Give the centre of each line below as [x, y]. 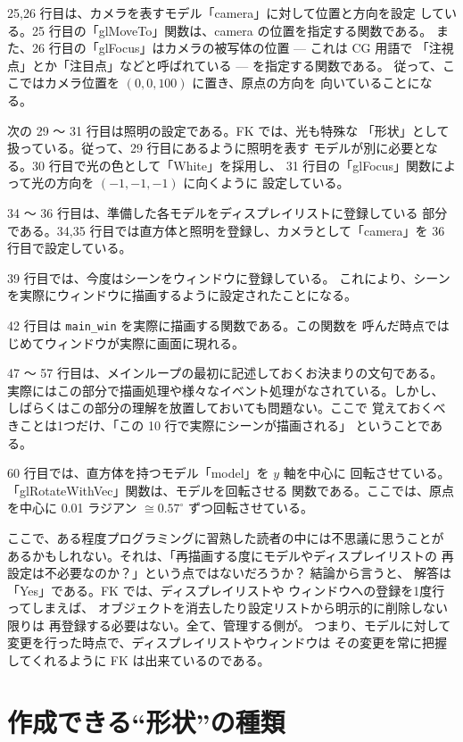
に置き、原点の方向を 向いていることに [306, 83]
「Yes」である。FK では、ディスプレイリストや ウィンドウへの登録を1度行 [226, 590]
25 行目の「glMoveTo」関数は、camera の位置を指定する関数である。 [232, 30]
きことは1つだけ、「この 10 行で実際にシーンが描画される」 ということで [219, 425]
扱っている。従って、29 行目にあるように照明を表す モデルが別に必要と [216, 148]
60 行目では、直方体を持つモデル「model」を [138, 473]
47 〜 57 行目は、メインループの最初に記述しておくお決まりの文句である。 [225, 373]
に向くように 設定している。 [266, 183]
